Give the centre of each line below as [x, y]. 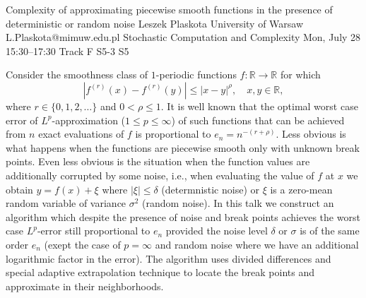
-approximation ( [89, 120]
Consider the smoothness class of [77, 74]
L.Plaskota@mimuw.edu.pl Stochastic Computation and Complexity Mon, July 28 [183, 37]
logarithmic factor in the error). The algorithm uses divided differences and [169, 258]
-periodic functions [196, 74]
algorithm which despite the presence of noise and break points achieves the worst [183, 216]
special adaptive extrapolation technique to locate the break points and [160, 272]
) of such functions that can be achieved [258, 120]
